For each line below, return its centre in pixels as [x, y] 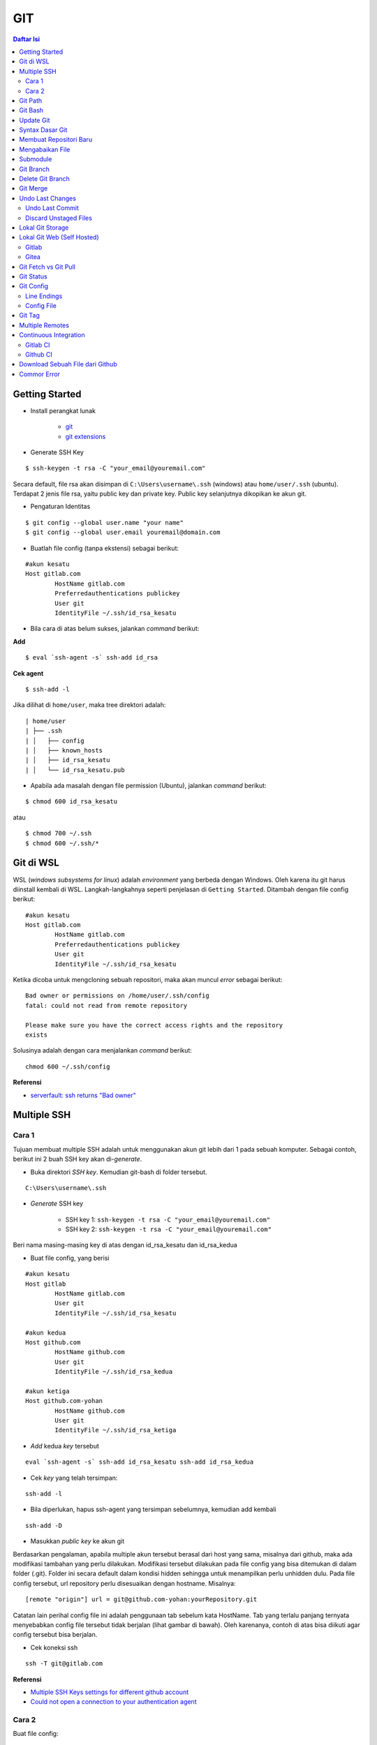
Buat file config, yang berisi [70, 1258]
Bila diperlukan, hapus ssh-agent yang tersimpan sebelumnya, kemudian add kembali [153, 1509]
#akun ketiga [47, 1391]
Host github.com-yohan [64, 1401]
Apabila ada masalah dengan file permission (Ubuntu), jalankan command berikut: [148, 786]
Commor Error [40, 374]
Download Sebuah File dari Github [68, 364]
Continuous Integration [52, 335]
